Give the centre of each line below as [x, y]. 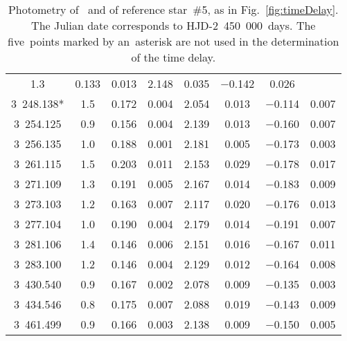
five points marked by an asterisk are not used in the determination [173, 41]
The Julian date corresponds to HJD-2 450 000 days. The [173, 25]
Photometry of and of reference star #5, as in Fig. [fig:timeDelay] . [173, 9]
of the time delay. [173, 57]
